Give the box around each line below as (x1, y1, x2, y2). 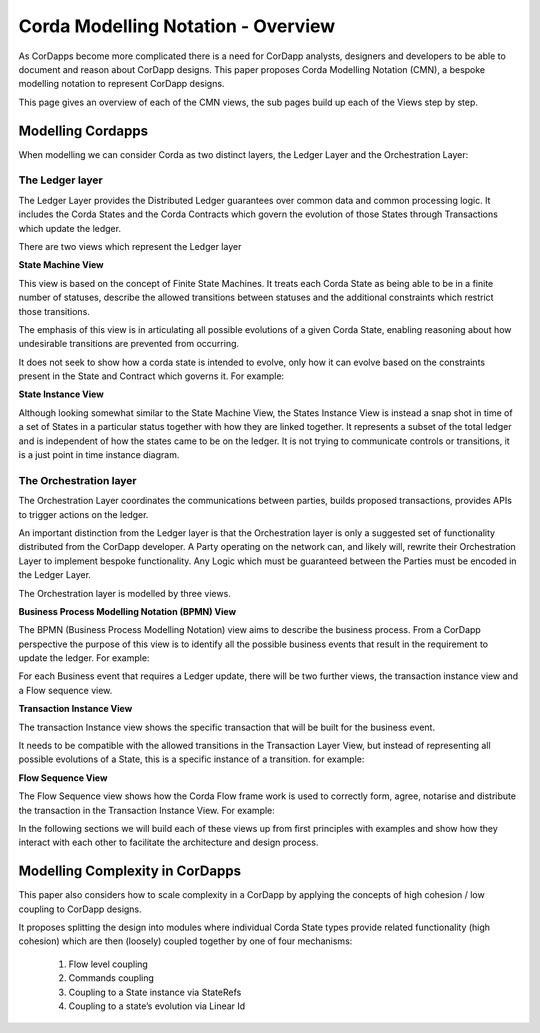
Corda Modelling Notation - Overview (18, 15, 336, 37)
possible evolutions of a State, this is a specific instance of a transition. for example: (18, 753, 365, 765)
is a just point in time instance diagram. (18, 449, 180, 461)
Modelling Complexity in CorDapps (18, 863, 242, 880)
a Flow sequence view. (18, 684, 113, 696)
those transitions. (18, 305, 90, 317)
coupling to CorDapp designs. (18, 903, 142, 915)
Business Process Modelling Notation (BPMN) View (18, 605, 237, 617)
